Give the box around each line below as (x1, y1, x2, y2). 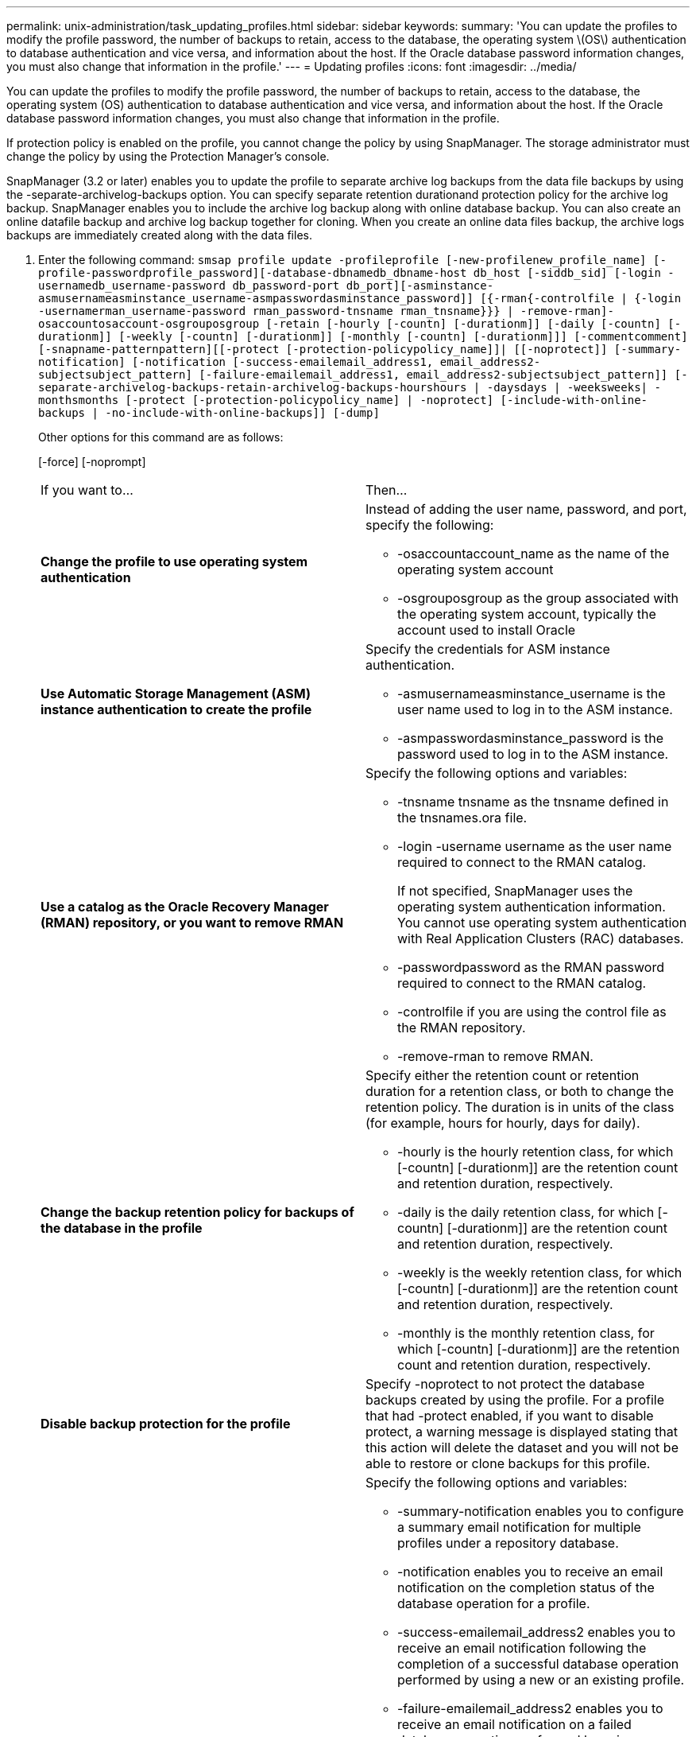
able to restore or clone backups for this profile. (365, 1455, 651, 1471)
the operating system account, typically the (397, 606, 656, 622)
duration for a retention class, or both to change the (365, 1083, 675, 1099)
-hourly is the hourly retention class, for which (397, 1144, 674, 1160)
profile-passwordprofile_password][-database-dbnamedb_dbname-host (38, 266, 467, 279)
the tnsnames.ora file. (397, 810, 528, 826)
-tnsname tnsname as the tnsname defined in (397, 794, 669, 810)
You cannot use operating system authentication (397, 915, 687, 931)
